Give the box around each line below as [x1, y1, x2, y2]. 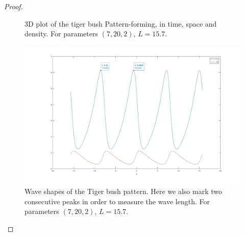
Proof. [4, 1, 23, 11]
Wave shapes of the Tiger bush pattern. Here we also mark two [24, 185, 222, 196]
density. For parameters [24, 28, 98, 39]
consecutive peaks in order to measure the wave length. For [24, 196, 210, 206]
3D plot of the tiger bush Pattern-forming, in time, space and [24, 18, 217, 29]
